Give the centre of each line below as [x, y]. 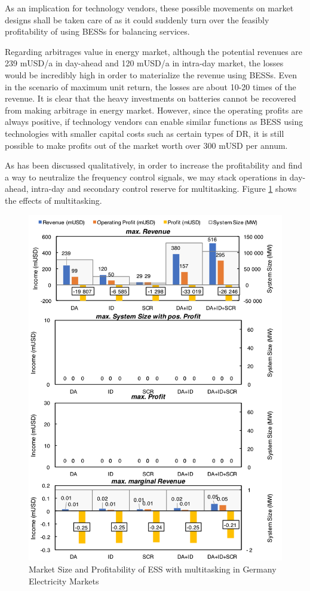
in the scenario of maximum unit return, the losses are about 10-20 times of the [151, 86]
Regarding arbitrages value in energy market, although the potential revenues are [154, 51]
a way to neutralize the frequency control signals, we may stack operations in [146, 177]
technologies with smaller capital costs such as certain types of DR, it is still [145, 133]
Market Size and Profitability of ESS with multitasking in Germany [153, 569]
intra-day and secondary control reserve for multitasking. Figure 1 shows [164, 189]
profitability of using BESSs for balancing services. [97, 31]
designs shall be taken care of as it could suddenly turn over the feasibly [137, 19]
